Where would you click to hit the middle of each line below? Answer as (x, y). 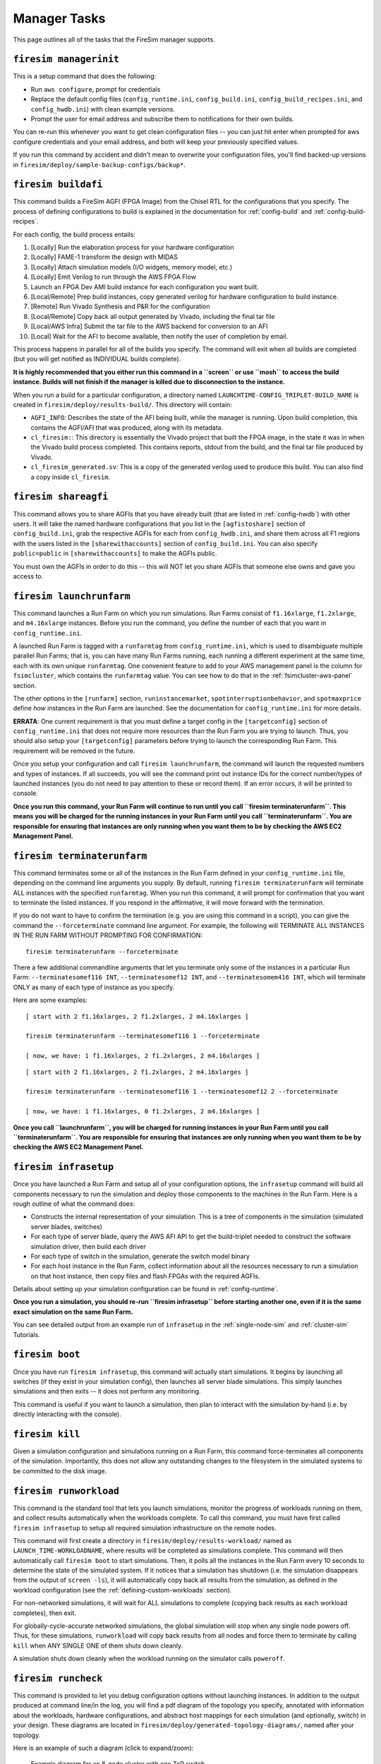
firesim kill (47, 1434)
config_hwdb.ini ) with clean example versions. (103, 109)
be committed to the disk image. (60, 1470)
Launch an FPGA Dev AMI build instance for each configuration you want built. (145, 286)
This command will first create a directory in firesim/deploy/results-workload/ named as (152, 1540)
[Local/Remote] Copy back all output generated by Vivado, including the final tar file (153, 316)
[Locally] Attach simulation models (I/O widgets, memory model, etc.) (132, 267)
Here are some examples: (50, 1000)
